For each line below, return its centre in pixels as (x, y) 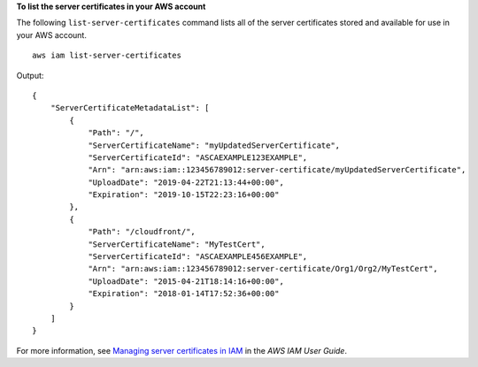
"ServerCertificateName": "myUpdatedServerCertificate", (214, 145)
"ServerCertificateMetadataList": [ (130, 108)
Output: (30, 75)
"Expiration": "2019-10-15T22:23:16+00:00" (184, 195)
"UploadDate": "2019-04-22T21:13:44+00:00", (186, 182)
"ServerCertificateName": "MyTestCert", (177, 244)
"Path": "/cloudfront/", (142, 232)
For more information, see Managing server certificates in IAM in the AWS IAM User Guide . (181, 350)
